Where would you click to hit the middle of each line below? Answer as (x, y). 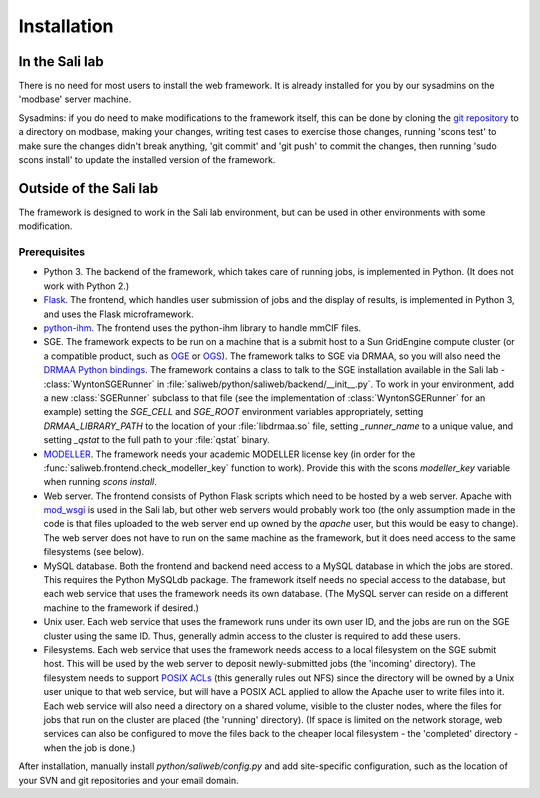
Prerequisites (51, 252)
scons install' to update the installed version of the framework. (147, 160)
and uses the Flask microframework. (118, 314)
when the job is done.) (89, 747)
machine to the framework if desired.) (121, 607)
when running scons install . (100, 482)
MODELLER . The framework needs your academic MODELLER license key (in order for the (229, 454)
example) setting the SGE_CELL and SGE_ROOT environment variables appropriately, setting (233, 412)
